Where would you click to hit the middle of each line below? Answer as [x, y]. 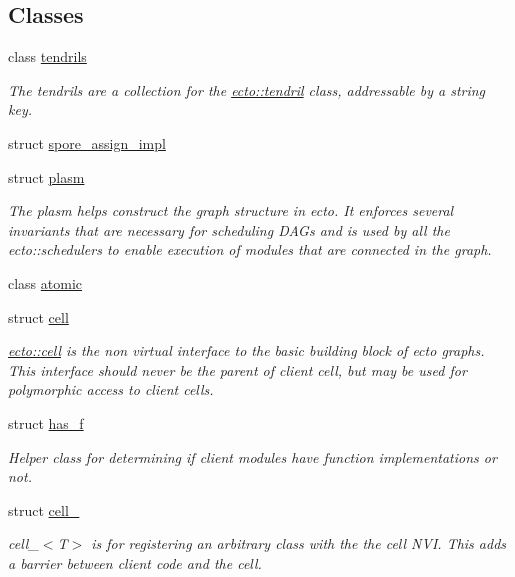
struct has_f [46, 422]
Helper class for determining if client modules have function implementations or [252, 456]
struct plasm [46, 176]
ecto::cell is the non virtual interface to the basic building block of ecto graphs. [246, 350]
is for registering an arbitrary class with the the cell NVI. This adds [299, 543]
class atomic [45, 282]
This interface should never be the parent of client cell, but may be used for [237, 369]
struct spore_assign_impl [87, 142]
